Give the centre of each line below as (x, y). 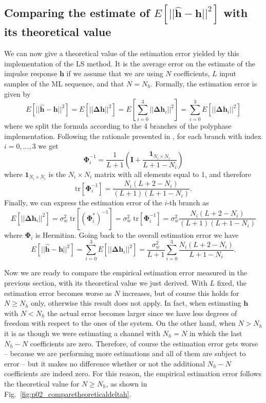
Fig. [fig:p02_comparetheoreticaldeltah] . (68, 393)
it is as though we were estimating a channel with (82, 333)
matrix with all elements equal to (147, 174)
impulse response (31, 73)
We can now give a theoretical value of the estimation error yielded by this (122, 53)
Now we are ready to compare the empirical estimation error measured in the (126, 273)
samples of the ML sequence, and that (64, 83)
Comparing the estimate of (77, 13)
